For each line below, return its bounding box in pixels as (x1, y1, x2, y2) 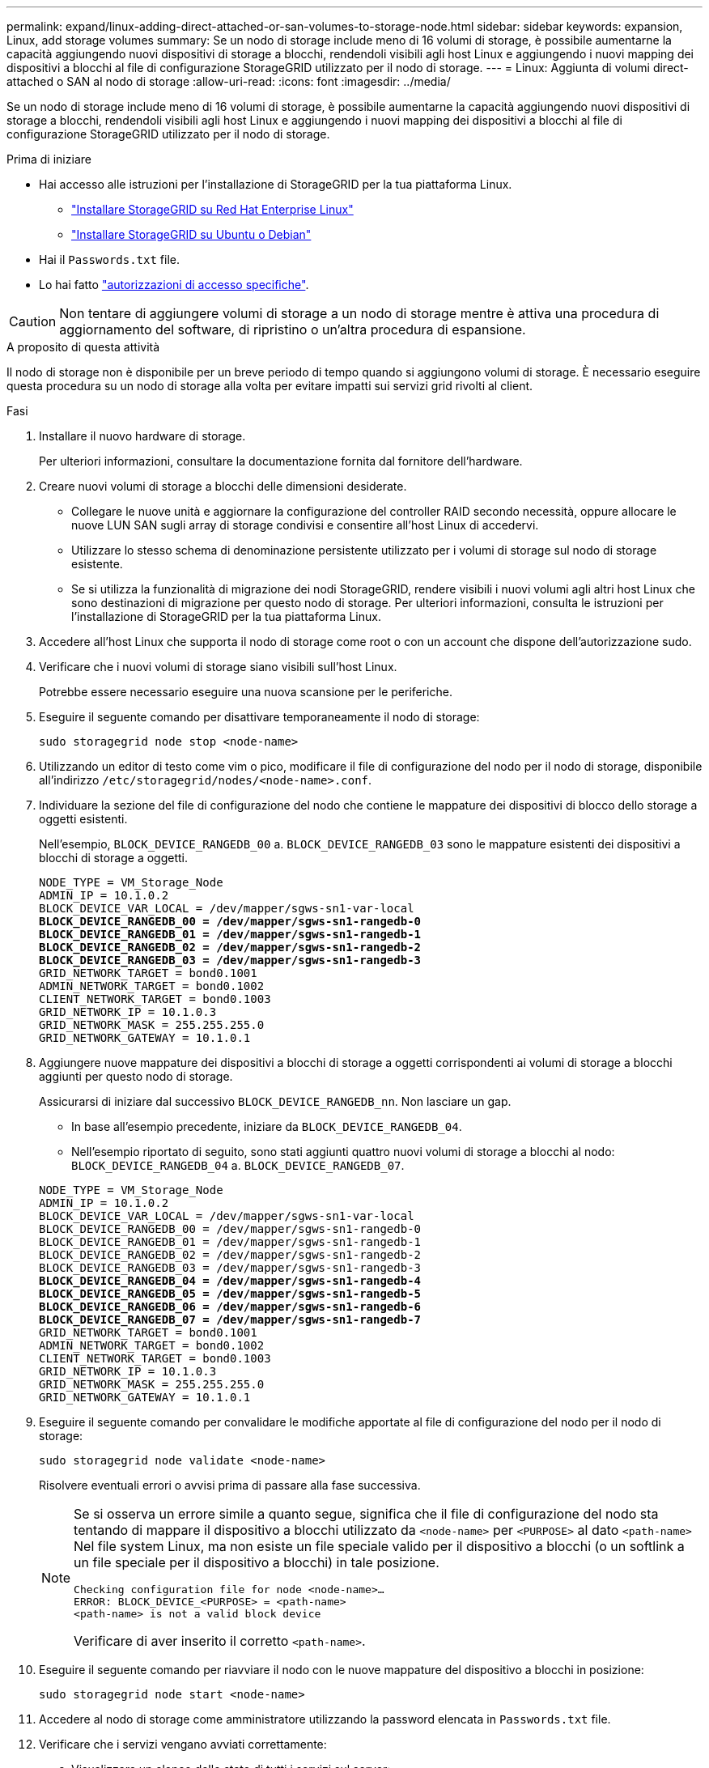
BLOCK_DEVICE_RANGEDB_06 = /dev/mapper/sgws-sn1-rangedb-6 (39, 1300, 422, 1313)
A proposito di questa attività (6, 340, 160, 354)
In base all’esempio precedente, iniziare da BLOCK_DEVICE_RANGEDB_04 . (71, 1120, 462, 1133)
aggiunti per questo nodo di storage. (39, 1069, 233, 1083)
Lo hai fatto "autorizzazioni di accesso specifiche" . (39, 278, 309, 291)
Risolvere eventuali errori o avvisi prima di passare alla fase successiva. (39, 1478, 421, 1492)
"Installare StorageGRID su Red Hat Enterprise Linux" (71, 202, 354, 216)
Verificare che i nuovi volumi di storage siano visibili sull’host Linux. (39, 660, 397, 674)
